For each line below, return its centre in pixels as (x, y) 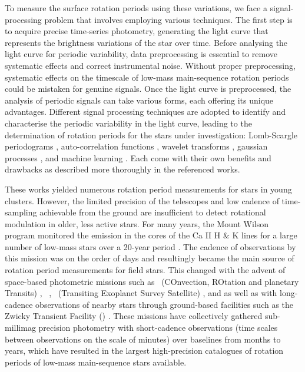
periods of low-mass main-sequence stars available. (96, 362)
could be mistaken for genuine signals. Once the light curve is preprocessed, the (148, 89)
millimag (20, 328)
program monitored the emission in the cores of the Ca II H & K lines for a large (151, 235)
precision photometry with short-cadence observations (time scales (158, 328)
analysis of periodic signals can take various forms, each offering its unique (139, 100)
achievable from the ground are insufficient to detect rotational (153, 212)
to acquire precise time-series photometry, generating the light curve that (137, 31)
